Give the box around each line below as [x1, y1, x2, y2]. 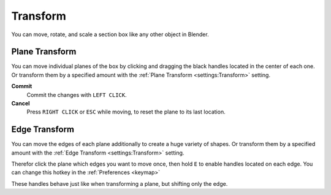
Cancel [11, 100, 30, 107]
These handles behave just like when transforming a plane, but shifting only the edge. [11, 180, 228, 187]
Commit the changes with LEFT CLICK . [26, 91, 127, 98]
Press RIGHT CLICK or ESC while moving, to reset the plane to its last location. [26, 108, 226, 116]
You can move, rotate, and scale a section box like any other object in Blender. [11, 31, 209, 38]
